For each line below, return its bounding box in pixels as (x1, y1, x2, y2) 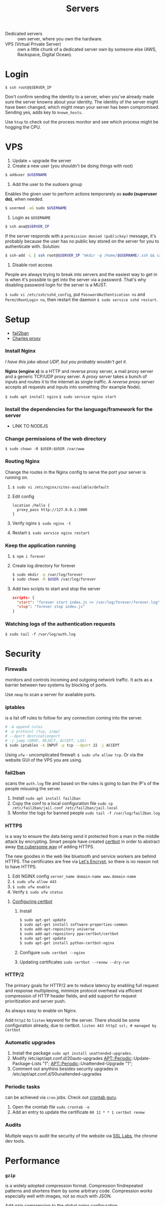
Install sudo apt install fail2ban (12, 795, 81, 801)
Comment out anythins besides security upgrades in (12, 1066, 119, 1072)
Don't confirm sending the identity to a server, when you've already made (5, 94, 154, 100)
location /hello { (12, 503, 50, 508)
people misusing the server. (5, 785, 61, 791)
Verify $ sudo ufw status (12, 889, 63, 895)
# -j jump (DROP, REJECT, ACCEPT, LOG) (5, 738, 87, 743)
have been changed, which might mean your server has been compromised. (5, 104, 160, 110)
